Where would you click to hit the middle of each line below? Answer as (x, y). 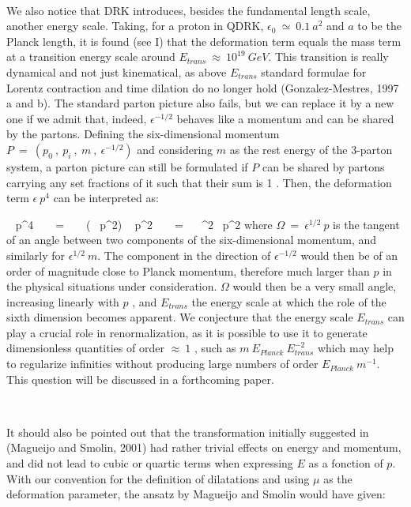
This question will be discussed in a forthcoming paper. (140, 379)
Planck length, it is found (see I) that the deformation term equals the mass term (204, 41)
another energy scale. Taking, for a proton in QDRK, (135, 26)
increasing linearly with (63, 301)
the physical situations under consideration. (112, 286)
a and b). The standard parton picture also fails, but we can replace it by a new (200, 103)
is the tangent (366, 224)
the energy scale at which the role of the (289, 301)
